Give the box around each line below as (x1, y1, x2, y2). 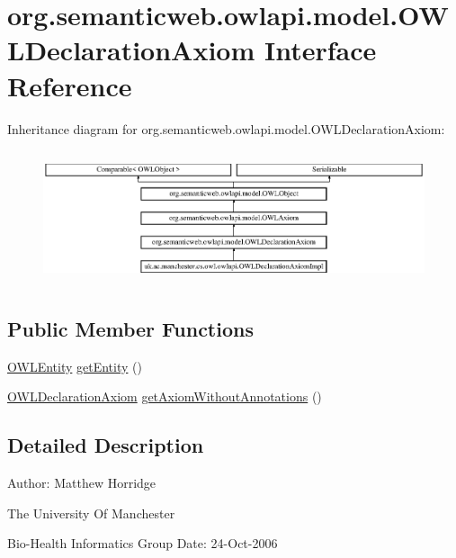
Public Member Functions (7, 314, 254, 342)
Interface (264, 31, 377, 68)
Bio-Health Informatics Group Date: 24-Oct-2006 (7, 534, 278, 553)
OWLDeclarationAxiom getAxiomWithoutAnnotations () (7, 387, 322, 406)
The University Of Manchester (7, 503, 175, 522)
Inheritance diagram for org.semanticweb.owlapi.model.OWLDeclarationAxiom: (7, 119, 445, 138)
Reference (7, 67, 132, 103)
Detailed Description (7, 431, 204, 459)
